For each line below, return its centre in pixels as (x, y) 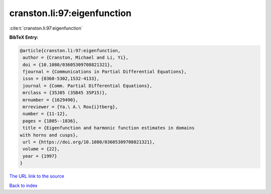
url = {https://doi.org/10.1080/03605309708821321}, (89, 142)
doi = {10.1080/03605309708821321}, (68, 65)
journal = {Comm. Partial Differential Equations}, (88, 86)
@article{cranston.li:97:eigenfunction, (70, 51)
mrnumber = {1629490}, (51, 100)
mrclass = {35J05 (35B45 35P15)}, (65, 93)
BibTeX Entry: (24, 37)
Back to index (23, 185)
